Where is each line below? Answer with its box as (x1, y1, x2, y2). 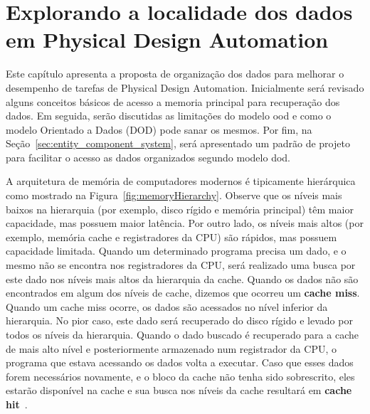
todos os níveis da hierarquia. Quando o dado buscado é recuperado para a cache (6, 327, 359, 341)
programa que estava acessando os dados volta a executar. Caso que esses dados (6, 355, 354, 370)
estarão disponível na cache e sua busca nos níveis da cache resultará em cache (6, 383, 352, 398)
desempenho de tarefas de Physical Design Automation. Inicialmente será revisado (6, 80, 364, 95)
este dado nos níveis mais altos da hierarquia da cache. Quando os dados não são (6, 271, 359, 286)
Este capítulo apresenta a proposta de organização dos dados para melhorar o (6, 66, 344, 81)
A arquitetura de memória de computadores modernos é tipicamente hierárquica (6, 174, 356, 189)
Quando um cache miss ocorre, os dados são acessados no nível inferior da (6, 299, 328, 314)
